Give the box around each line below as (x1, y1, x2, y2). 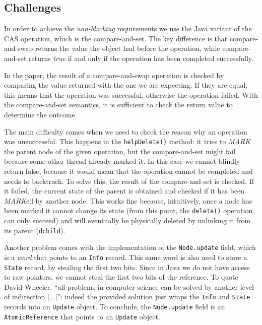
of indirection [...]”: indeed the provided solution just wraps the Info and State (4, 291, 250, 302)
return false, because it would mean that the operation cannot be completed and (4, 165, 253, 176)
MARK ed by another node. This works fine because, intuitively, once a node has (4, 195, 252, 206)
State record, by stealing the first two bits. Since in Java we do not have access (4, 262, 250, 272)
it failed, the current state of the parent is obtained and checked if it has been (4, 185, 245, 196)
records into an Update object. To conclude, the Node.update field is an (4, 301, 225, 312)
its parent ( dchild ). (4, 225, 65, 235)
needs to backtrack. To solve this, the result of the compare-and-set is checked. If (4, 175, 254, 186)
